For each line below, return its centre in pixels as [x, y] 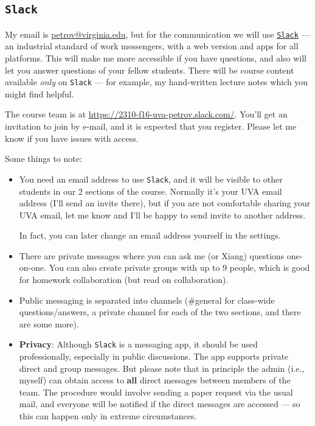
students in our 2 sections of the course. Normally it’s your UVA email [151, 191]
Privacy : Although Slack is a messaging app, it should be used [138, 344]
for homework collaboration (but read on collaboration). [124, 280]
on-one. [33, 267]
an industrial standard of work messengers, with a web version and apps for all [152, 46]
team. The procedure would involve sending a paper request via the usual [156, 392]
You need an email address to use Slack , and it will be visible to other [151, 179]
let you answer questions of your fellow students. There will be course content [150, 70]
